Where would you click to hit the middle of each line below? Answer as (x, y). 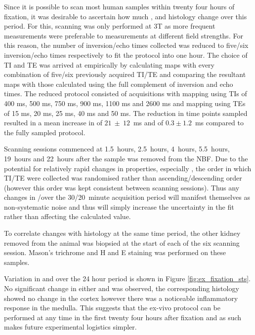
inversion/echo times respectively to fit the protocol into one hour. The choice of (126, 55)
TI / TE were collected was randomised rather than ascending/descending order (123, 178)
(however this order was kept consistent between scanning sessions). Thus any (122, 187)
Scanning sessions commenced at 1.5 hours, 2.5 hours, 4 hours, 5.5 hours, (117, 149)
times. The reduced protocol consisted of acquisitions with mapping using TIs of (126, 93)
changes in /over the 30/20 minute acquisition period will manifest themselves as (127, 197)
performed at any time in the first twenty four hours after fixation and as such (123, 317)
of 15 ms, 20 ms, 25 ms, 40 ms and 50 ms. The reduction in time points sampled (126, 113)
